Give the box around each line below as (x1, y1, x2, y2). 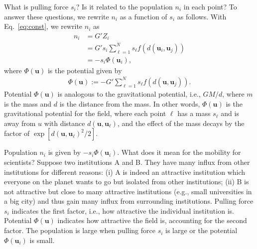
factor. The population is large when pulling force (4, 225, 155, 236)
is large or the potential (165, 225, 238, 236)
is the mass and (4, 98, 52, 109)
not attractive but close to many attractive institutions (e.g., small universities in (4, 186, 252, 196)
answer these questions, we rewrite (4, 11, 109, 21)
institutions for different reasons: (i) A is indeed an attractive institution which (4, 166, 246, 177)
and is (221, 108, 239, 119)
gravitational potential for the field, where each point (4, 108, 166, 119)
